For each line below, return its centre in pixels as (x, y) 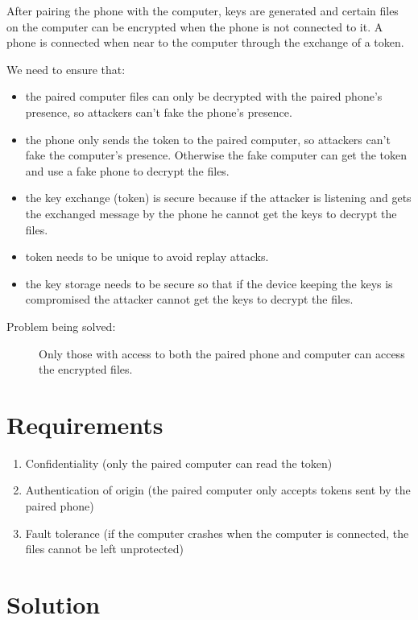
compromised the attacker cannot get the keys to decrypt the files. (189, 299)
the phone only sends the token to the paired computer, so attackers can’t (208, 139)
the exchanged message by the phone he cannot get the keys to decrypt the (211, 213)
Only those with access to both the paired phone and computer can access (222, 353)
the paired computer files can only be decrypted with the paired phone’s (204, 96)
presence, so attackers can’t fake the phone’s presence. (159, 112)
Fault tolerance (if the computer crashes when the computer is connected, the (217, 533)
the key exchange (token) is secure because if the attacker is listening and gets (218, 198)
